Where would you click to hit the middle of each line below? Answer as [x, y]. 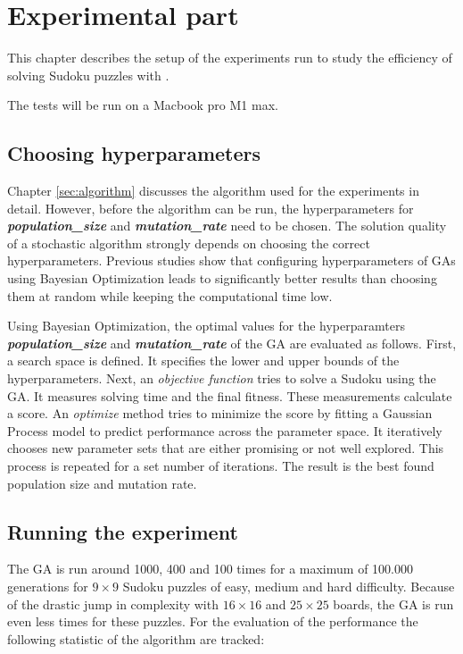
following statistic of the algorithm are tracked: [136, 638]
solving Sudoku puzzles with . [88, 75]
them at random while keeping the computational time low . [170, 295]
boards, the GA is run [393, 604]
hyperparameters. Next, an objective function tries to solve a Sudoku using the [222, 378]
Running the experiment [123, 531]
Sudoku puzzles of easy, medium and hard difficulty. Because [289, 586]
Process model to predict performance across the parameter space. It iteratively [225, 430]
